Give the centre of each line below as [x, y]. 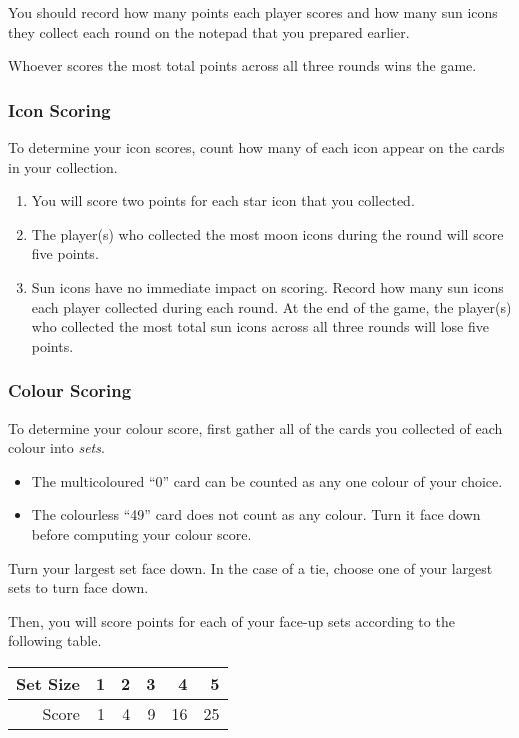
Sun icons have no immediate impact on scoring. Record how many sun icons [267, 286]
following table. [55, 640]
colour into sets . [56, 447]
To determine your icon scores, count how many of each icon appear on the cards [256, 147]
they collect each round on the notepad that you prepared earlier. [209, 31]
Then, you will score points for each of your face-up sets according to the [231, 620]
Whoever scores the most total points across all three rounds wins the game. [242, 65]
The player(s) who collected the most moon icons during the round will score [267, 233]
